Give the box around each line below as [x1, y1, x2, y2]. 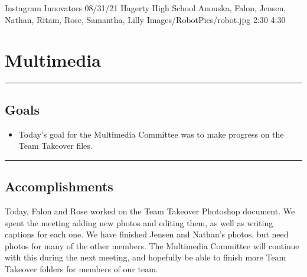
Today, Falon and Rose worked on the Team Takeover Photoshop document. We [5, 204, 295, 217]
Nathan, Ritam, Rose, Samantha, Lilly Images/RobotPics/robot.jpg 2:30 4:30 [5, 13, 286, 25]
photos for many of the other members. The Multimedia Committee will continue [5, 239, 299, 252]
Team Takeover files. [18, 139, 93, 152]
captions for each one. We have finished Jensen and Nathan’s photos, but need [5, 228, 289, 240]
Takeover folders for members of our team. [5, 262, 158, 275]
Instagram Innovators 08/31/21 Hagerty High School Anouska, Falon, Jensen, [5, 2, 286, 14]
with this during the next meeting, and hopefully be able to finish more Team [5, 251, 286, 263]
